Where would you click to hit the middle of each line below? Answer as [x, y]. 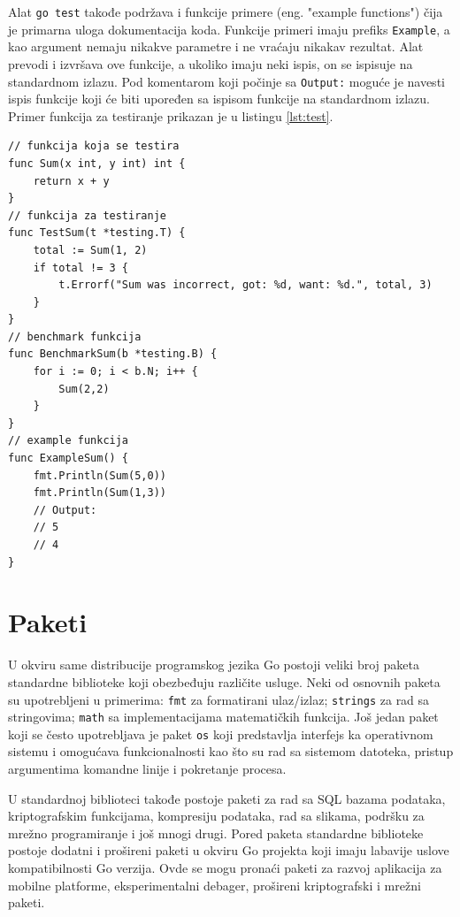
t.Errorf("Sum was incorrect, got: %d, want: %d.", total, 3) [245, 285]
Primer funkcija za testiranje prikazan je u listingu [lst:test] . [171, 115]
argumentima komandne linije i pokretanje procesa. [147, 769]
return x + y [71, 181]
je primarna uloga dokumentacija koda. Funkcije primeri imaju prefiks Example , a [229, 29]
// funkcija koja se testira [94, 146]
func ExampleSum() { [69, 458]
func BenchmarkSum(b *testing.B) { [113, 354]
